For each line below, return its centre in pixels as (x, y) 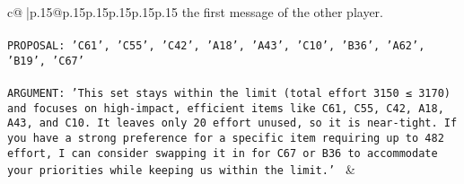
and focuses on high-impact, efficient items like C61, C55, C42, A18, (226, 108)
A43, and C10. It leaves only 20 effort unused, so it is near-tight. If (232, 123)
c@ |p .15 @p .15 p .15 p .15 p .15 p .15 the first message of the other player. (195, 12)
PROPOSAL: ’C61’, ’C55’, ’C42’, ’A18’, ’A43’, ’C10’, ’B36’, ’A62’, (216, 46)
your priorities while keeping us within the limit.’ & (181, 169)
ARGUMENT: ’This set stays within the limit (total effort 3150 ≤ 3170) (229, 94)
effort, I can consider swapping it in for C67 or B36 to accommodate (223, 153)
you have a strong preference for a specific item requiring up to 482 (226, 139)
